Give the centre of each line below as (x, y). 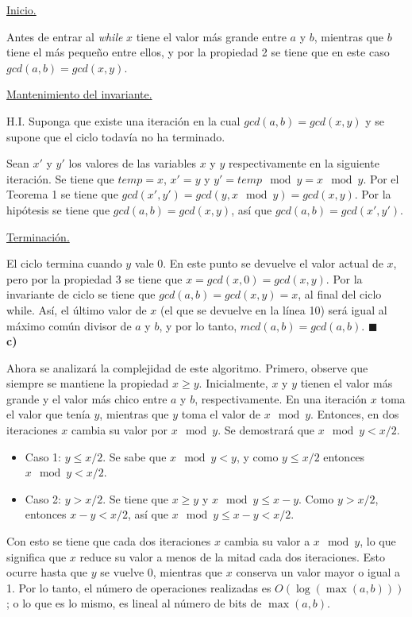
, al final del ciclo (340, 294)
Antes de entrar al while (65, 36)
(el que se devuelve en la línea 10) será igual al (274, 309)
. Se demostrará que (266, 430)
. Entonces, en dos (355, 414)
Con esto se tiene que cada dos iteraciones (109, 541)
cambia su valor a (267, 541)
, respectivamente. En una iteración (281, 398)
